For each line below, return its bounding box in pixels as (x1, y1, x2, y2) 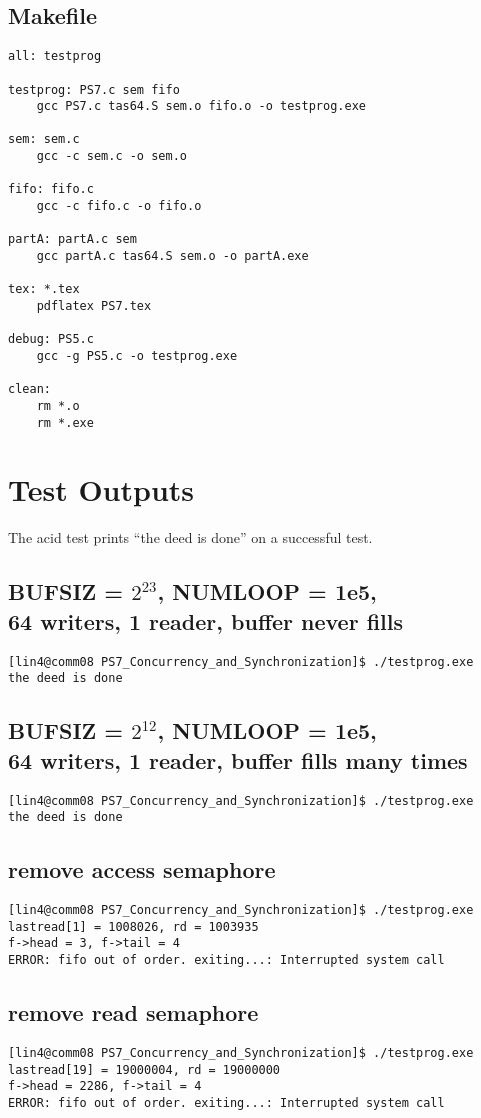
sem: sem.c (8, 132, 80, 147)
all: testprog (8, 49, 102, 64)
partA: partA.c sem (8, 232, 137, 247)
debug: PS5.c (8, 332, 94, 347)
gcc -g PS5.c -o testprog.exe (36, 349, 238, 364)
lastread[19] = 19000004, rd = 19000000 (8, 1062, 281, 1077)
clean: (8, 382, 51, 397)
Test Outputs (8, 469, 195, 510)
